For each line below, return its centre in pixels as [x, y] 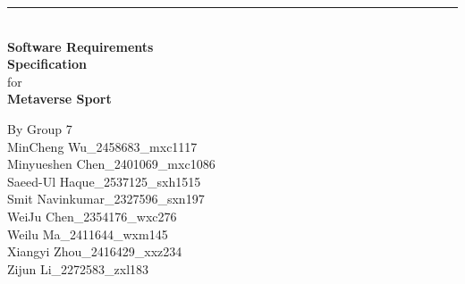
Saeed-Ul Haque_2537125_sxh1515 [104, 181]
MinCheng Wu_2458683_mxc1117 [102, 146]
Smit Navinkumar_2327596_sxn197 [106, 199]
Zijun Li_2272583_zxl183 [78, 268]
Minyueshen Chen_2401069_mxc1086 [111, 164]
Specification [47, 64]
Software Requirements [80, 46]
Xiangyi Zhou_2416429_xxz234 [95, 251]
